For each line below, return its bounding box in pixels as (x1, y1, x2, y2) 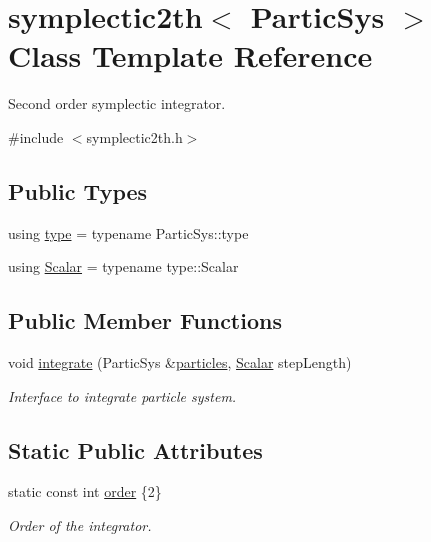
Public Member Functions (8, 305, 282, 336)
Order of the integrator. (8, 515, 152, 536)
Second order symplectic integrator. (8, 93, 226, 114)
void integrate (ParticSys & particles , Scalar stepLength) (8, 352, 352, 373)
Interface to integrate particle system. (8, 385, 237, 406)
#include (8, 126, 64, 147)
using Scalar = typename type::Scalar (8, 256, 239, 277)
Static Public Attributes (8, 434, 263, 465)
